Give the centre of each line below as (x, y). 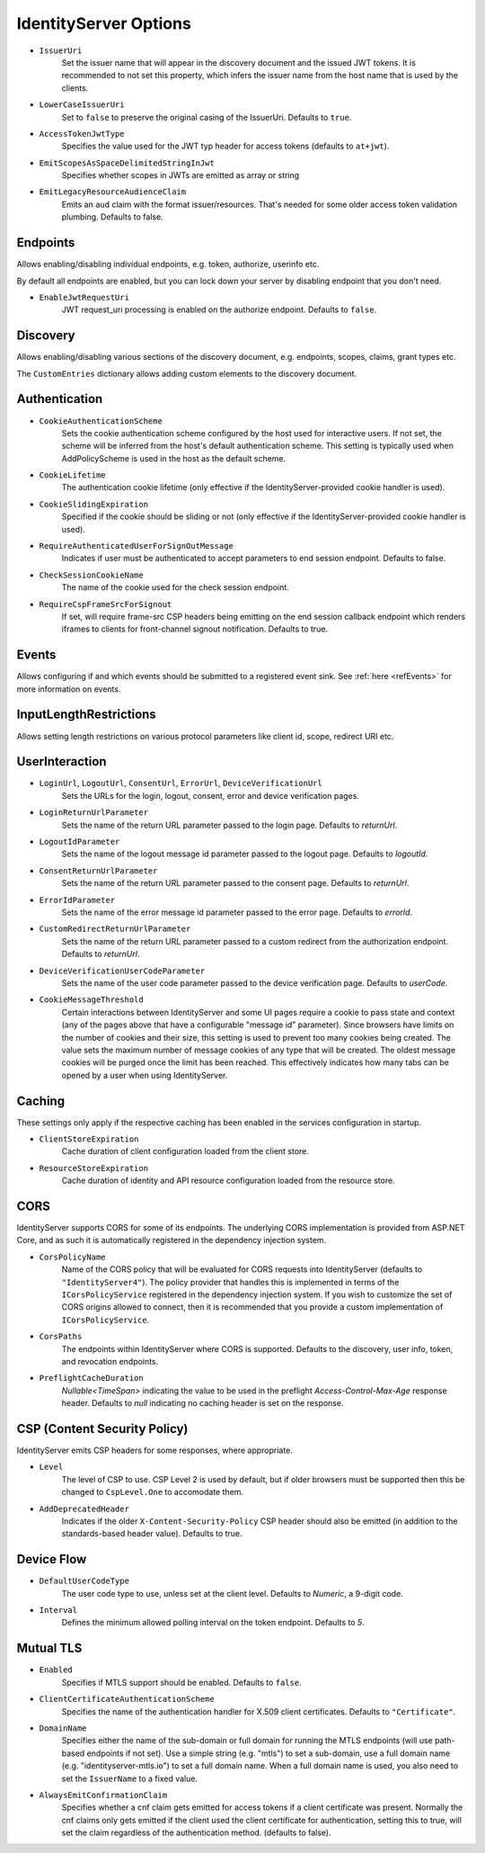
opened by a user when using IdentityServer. (145, 1075)
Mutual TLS (49, 1648)
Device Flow (52, 1559)
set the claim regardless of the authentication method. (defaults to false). (196, 1833)
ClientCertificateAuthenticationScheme (127, 1699)
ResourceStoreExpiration (93, 1168)
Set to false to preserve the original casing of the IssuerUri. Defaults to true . (207, 117)
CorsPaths (61, 1337)
